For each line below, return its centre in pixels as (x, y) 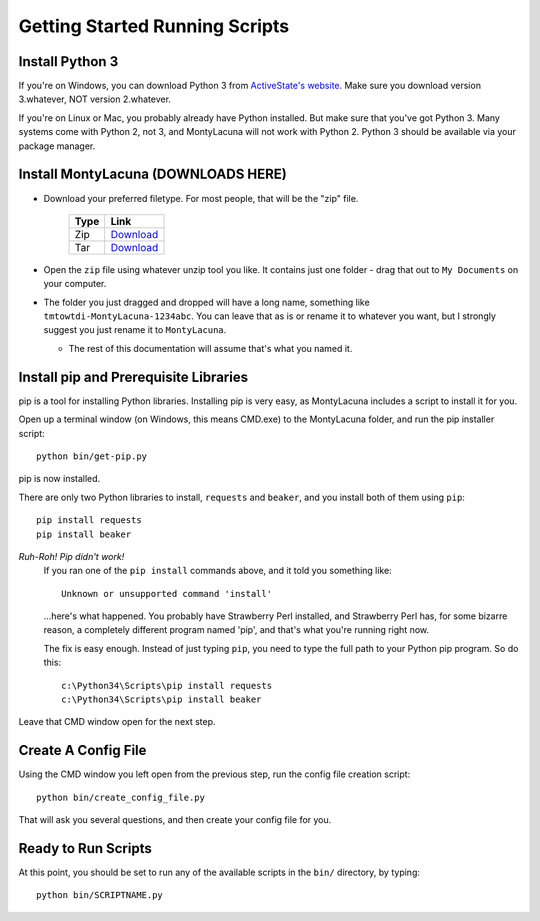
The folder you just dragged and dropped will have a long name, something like (206, 302)
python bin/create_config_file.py (120, 797)
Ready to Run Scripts (85, 848)
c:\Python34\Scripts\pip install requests (167, 685)
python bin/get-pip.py (92, 456)
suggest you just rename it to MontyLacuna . (135, 330)
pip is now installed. (59, 479)
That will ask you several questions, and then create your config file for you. (175, 820)
